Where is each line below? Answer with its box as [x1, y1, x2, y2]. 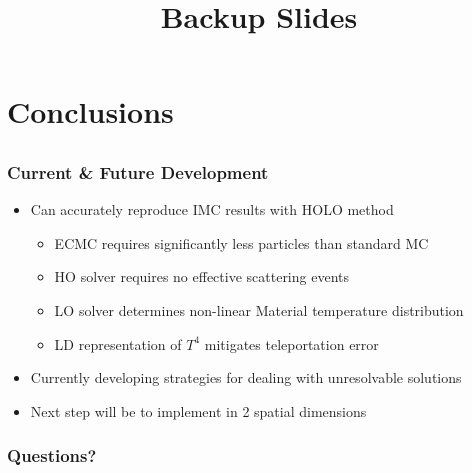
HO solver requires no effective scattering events [54, 266, 349, 287]
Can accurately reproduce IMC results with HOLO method [30, 199, 394, 220]
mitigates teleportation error [204, 333, 379, 354]
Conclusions [7, 91, 174, 132]
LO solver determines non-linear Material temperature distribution [54, 300, 464, 321]
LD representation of [54, 333, 182, 354]
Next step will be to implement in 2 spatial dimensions [30, 400, 367, 421]
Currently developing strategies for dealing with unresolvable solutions [30, 367, 462, 388]
